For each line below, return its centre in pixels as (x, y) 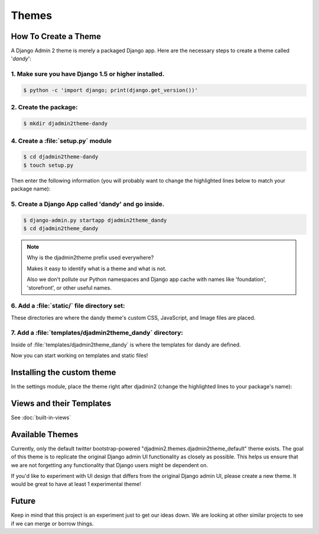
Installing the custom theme (64, 373)
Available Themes (45, 434)
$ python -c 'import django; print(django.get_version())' (110, 90)
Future (23, 501)
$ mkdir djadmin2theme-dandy (66, 124)
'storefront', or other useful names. (69, 287)
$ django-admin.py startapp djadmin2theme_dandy (95, 220)
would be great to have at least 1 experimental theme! (76, 484)
